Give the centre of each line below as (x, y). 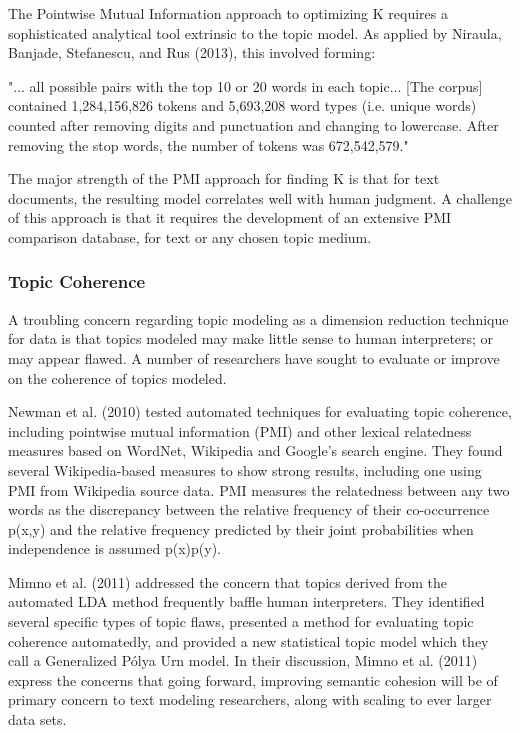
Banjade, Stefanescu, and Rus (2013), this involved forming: (192, 52)
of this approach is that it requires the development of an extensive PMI (230, 217)
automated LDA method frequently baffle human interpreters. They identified (246, 601)
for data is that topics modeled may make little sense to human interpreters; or (251, 338)
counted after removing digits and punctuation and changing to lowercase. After (253, 124)
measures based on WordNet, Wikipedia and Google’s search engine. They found (255, 450)
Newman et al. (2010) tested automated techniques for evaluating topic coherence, (260, 411)
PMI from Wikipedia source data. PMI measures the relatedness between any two (259, 489)
